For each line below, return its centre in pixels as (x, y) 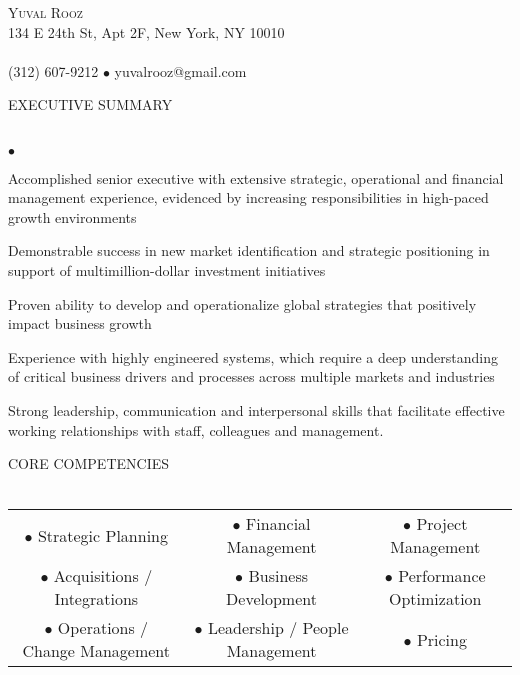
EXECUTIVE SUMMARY (90, 104)
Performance (442, 576)
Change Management (96, 651)
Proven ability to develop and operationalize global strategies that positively (242, 303)
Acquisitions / (103, 576)
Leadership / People (278, 628)
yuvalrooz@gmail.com (180, 70)
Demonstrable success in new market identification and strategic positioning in (249, 250)
